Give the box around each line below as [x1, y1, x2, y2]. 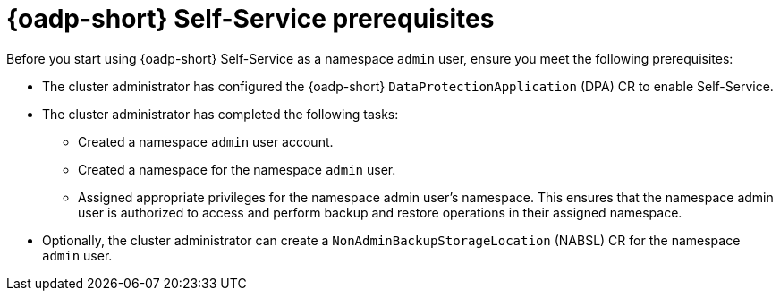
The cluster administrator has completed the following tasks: [42, 106, 399, 122]
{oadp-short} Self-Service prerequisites [6, 4, 495, 34]
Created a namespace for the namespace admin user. [78, 161, 396, 177]
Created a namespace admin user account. [78, 133, 334, 149]
